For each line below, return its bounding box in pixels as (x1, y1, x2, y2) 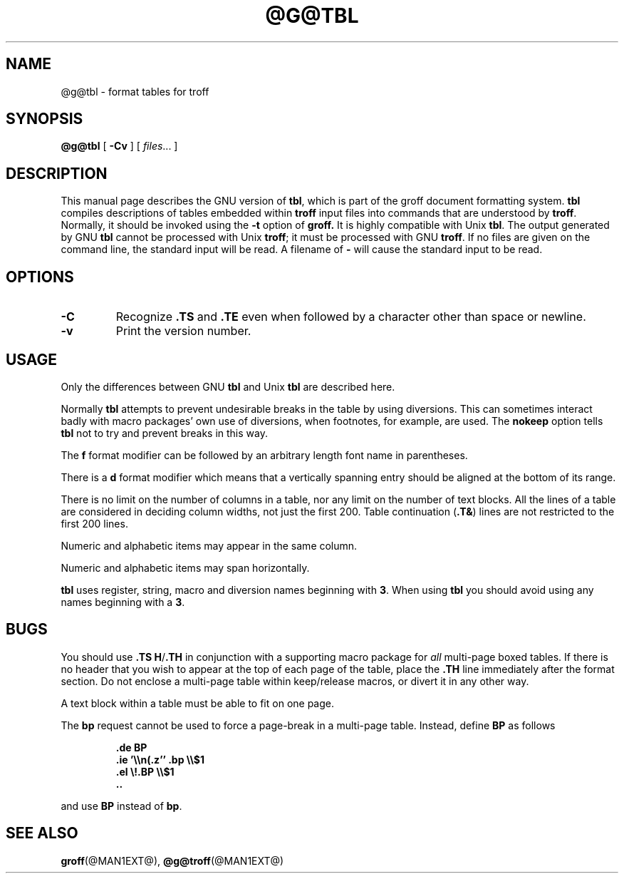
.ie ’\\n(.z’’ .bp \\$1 (115, 753, 204, 766)
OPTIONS (6, 267, 74, 286)
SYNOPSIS (6, 110, 83, 128)
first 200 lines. (61, 517, 128, 530)
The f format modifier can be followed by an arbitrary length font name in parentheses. (61, 448, 468, 461)
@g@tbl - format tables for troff (61, 85, 209, 98)
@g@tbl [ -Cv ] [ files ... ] (61, 140, 178, 153)
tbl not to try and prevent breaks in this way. (61, 426, 268, 439)
